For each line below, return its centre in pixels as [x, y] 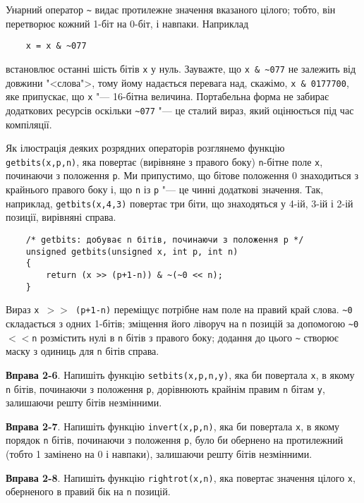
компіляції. [29, 124]
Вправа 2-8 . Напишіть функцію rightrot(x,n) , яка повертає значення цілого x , [181, 477]
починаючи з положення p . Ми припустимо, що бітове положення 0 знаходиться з [182, 175]
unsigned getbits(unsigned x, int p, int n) [132, 251]
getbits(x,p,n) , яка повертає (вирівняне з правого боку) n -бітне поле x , [164, 161]
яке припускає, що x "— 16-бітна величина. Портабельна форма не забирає [167, 96]
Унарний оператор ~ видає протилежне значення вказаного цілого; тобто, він [171, 9]
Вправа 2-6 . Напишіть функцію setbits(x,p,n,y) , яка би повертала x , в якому [180, 374]
